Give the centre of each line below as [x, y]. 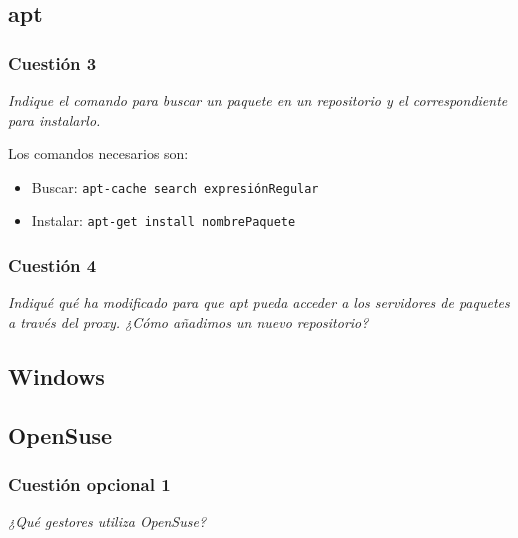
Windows [56, 375]
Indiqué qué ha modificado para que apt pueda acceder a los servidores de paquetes [259, 302]
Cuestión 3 [52, 62]
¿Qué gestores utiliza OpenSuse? [107, 521]
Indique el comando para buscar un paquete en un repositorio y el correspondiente [258, 100]
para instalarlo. [54, 119]
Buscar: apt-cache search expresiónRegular [175, 186]
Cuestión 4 [52, 265]
